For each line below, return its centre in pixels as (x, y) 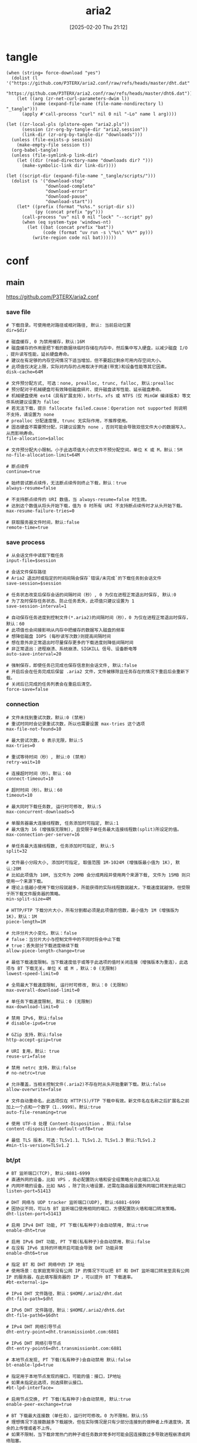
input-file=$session (31, 561)
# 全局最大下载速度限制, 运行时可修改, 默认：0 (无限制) (67, 985)
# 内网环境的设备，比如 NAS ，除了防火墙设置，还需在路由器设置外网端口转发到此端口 (96, 1186)
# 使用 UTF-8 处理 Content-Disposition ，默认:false (69, 1123)
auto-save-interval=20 (34, 654)
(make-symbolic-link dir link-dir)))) (69, 165)
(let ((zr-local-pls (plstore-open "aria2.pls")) (68, 124)
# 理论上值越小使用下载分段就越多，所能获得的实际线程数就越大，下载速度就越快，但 (94, 887)
